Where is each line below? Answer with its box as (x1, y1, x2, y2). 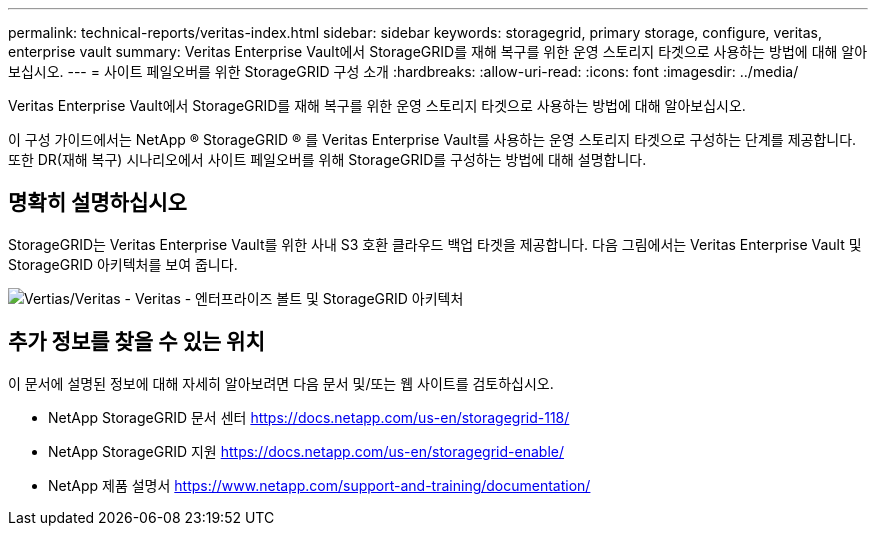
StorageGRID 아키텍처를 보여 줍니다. (8, 255, 238, 273)
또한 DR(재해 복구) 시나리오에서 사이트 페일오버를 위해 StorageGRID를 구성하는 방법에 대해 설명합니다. (8, 151, 647, 168)
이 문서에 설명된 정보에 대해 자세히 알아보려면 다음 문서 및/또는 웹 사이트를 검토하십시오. (8, 374, 554, 392)
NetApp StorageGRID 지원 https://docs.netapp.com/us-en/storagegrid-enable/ (48, 442, 564, 460)
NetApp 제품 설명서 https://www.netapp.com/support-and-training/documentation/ (48, 476, 591, 494)
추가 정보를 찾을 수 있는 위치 (8, 329, 265, 355)
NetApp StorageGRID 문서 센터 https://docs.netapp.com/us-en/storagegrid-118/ (48, 408, 570, 426)
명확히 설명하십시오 (8, 190, 187, 216)
